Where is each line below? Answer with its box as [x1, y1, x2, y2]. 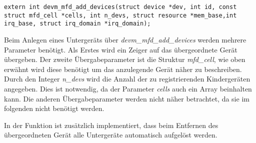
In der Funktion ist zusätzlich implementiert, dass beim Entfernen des [4, 119, 218, 130]
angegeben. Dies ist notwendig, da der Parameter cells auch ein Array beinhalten [4, 83, 252, 93]
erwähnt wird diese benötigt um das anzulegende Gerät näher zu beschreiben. [4, 63, 242, 74]
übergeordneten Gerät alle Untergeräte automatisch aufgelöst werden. [4, 129, 217, 140]
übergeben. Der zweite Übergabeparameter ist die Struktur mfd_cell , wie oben [4, 54, 245, 64]
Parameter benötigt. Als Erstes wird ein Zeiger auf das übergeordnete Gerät [4, 44, 237, 54]
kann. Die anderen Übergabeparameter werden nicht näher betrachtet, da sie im [4, 93, 249, 103]
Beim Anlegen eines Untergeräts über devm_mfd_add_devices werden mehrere [4, 34, 246, 44]
